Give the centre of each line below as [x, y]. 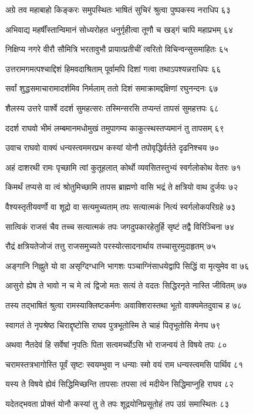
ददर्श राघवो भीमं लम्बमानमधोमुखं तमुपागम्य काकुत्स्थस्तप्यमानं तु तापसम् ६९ [115, 128]
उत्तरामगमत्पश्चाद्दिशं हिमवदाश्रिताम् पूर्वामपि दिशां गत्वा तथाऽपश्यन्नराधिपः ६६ [113, 68]
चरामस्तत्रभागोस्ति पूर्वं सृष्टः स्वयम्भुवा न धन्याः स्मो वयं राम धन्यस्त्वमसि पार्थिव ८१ [124, 364]
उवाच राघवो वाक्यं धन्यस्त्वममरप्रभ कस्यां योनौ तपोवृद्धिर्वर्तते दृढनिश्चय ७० [112, 147]
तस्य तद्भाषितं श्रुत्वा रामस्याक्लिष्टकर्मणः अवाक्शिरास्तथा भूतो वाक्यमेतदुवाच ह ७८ [124, 305]
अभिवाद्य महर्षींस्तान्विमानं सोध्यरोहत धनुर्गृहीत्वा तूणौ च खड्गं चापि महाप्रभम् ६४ [119, 29]
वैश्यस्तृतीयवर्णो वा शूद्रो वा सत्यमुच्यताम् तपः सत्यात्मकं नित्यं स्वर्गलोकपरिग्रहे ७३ [121, 206]
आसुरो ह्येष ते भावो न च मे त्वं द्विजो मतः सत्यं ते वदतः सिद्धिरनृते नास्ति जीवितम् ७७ [126, 285]
